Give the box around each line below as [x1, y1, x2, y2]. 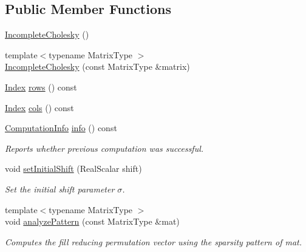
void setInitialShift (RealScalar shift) [5, 162, 142, 175]
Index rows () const [5, 80, 77, 93]
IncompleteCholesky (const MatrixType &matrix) [5, 60, 190, 73]
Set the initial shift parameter [5, 182, 115, 195]
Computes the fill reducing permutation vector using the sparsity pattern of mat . [5, 235, 302, 248]
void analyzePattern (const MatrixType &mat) [5, 215, 180, 228]
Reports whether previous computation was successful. [5, 141, 204, 154]
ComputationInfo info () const [5, 121, 117, 134]
